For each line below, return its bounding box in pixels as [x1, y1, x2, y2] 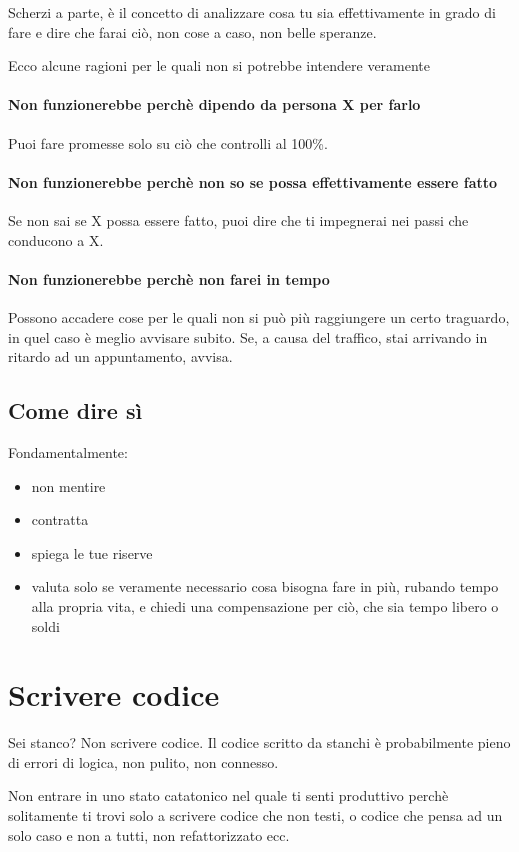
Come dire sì [8, 395, 143, 426]
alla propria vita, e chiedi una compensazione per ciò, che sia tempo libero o [31, 595, 499, 616]
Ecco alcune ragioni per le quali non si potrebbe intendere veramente [8, 55, 431, 76]
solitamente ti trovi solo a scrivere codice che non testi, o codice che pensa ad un [8, 805, 503, 825]
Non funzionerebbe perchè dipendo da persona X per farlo [8, 94, 421, 115]
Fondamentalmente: [8, 441, 128, 462]
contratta [31, 509, 89, 530]
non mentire [31, 475, 106, 496]
